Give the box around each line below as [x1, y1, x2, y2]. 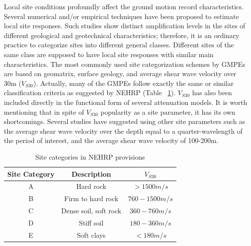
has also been [192, 87, 232, 98]
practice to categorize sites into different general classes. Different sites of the [4, 40, 234, 50]
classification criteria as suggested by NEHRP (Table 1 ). [4, 87, 176, 98]
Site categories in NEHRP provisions [35, 151, 145, 162]
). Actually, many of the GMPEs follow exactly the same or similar [33, 78, 234, 88]
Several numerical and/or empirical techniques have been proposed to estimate [4, 11, 239, 21]
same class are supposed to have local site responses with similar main [4, 49, 214, 59]
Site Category [7, 168, 55, 179]
